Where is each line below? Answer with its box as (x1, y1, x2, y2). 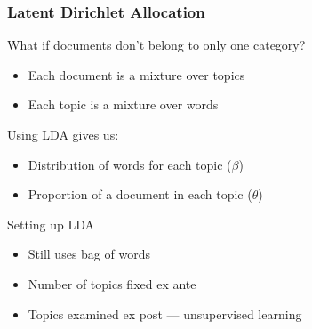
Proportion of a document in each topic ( (28, 185, 252, 204)
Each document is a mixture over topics (28, 65, 245, 84)
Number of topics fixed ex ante (28, 274, 196, 293)
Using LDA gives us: (7, 125, 119, 143)
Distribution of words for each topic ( (28, 155, 232, 173)
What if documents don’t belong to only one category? (7, 36, 306, 54)
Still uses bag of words (28, 245, 150, 263)
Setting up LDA (7, 214, 95, 233)
